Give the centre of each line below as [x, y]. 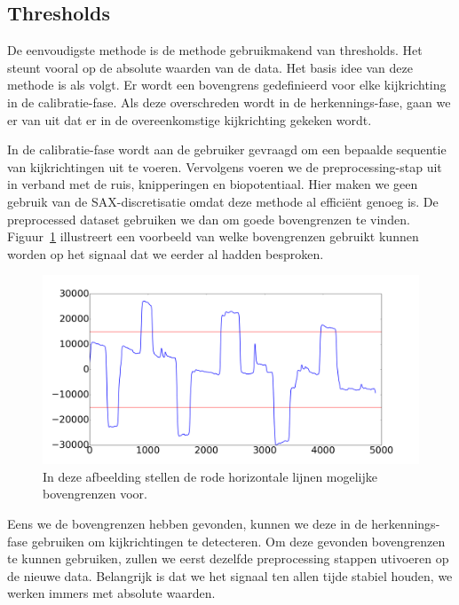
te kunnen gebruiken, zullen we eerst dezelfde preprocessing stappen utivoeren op [228, 558]
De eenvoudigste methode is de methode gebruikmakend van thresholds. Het [215, 50]
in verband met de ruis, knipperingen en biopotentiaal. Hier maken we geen [213, 184]
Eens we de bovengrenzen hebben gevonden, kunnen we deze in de [187, 523]
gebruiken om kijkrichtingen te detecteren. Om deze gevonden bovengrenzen [238, 541]
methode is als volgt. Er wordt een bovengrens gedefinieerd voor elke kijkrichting [227, 85]
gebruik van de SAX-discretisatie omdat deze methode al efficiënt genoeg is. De [223, 201]
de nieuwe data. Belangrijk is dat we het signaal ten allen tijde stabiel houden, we [230, 575]
